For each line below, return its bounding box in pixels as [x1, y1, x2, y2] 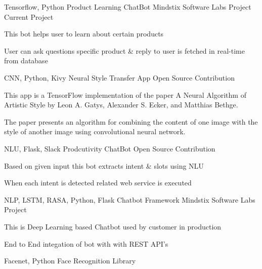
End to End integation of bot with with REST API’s [4, 238, 168, 249]
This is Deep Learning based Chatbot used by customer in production [4, 221, 222, 232]
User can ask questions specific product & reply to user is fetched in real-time [4, 45, 245, 56]
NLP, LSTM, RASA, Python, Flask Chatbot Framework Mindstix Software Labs [4, 194, 255, 205]
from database [4, 55, 48, 66]
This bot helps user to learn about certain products [4, 28, 164, 39]
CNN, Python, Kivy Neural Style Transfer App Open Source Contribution [4, 72, 235, 83]
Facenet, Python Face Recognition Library [4, 255, 136, 266]
